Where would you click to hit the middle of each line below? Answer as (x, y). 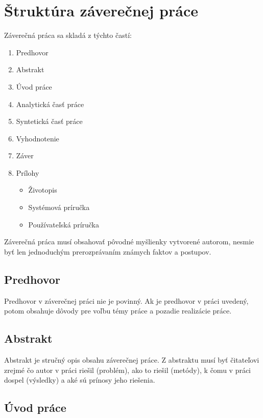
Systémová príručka (59, 207)
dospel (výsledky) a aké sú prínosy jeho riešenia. (80, 380)
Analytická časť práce (50, 104)
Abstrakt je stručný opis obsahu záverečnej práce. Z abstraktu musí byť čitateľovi (132, 360)
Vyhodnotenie (38, 138)
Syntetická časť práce (49, 121)
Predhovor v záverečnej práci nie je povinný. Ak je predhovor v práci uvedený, (126, 300)
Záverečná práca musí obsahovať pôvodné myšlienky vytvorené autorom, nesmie (129, 242)
